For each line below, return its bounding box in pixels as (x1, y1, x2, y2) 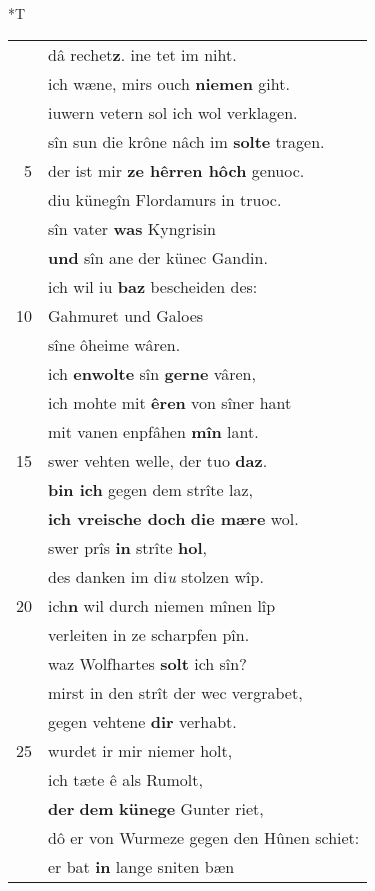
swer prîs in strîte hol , (48, 535, 207, 559)
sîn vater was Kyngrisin (48, 216, 216, 240)
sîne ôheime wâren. (48, 332, 181, 356)
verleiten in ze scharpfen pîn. (48, 622, 250, 646)
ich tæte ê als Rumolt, (48, 767, 203, 791)
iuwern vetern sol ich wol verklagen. (48, 100, 298, 124)
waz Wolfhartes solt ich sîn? (48, 651, 247, 675)
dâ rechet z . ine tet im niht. (48, 42, 237, 66)
